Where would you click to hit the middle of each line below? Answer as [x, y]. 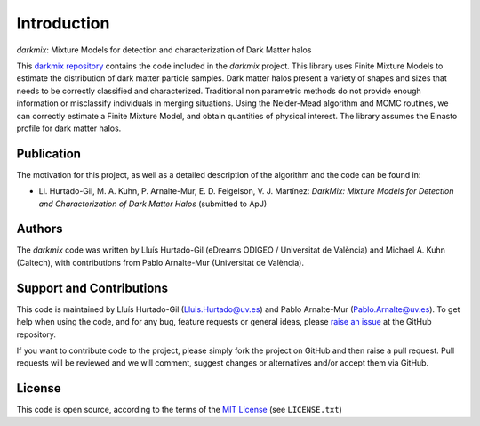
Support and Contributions [92, 288]
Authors [40, 229]
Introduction [63, 23]
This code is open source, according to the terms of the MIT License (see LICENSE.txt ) [179, 410]
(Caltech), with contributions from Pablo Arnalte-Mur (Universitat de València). [160, 262]
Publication [49, 153]
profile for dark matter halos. [69, 128]
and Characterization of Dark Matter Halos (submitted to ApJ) [153, 204]
